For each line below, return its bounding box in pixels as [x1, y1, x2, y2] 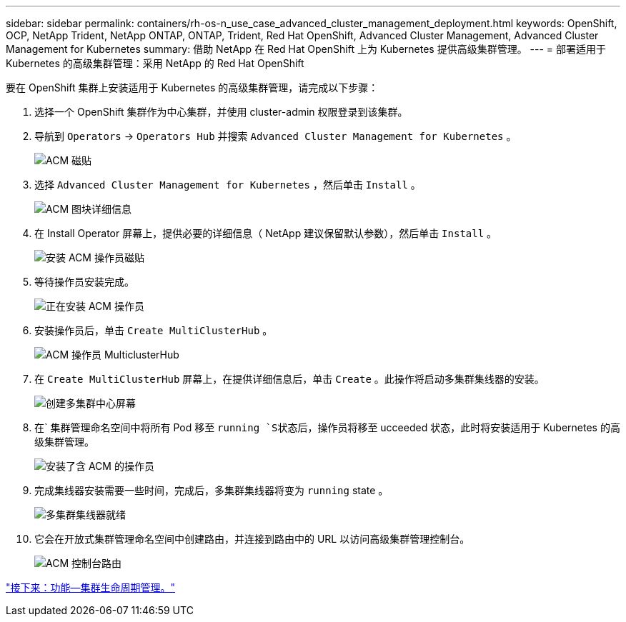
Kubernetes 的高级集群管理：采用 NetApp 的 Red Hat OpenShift [6, 57, 304, 69]
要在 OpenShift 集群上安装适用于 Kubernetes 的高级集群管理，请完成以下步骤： [6, 81, 379, 94]
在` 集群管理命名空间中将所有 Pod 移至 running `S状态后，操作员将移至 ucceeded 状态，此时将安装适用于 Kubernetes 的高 [34, 421, 620, 433]
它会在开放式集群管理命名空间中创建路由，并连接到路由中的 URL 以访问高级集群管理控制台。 [34, 533, 470, 545]
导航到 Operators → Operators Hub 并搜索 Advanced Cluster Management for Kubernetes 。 [34, 130, 517, 142]
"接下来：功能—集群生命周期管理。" [6, 581, 176, 593]
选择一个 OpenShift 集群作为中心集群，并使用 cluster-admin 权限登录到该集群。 [34, 106, 408, 118]
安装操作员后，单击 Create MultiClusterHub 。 [34, 324, 273, 336]
